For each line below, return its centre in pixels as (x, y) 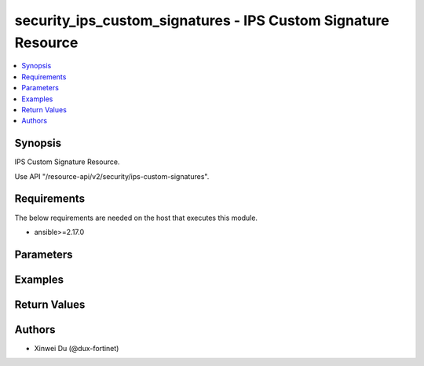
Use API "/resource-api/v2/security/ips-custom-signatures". (112, 176)
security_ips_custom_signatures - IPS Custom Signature (202, 20)
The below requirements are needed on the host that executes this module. (136, 218)
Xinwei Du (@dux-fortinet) (77, 348)
